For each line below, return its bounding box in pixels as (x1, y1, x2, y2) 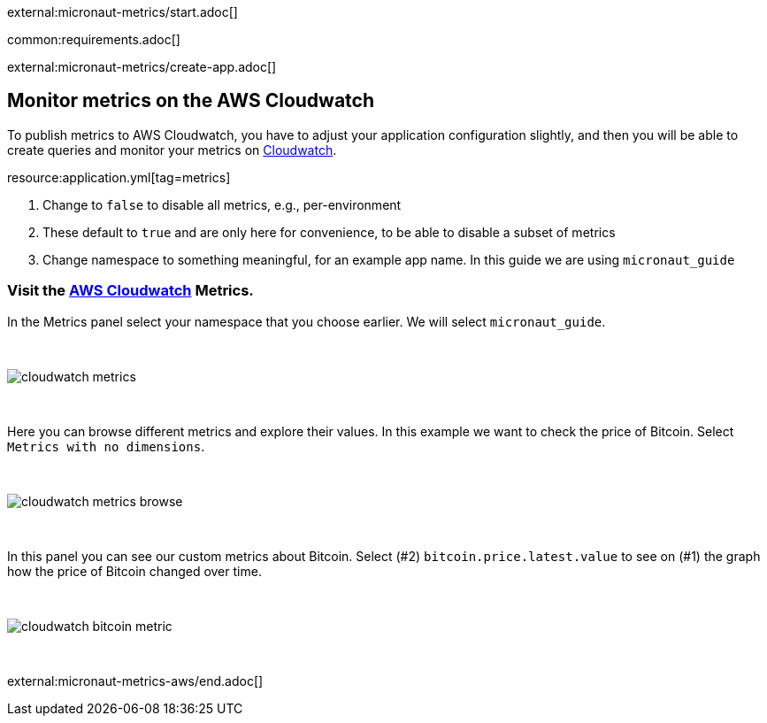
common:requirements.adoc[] (7, 32, 180, 47)
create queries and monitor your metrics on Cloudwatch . (7, 142, 337, 158)
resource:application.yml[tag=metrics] (7, 169, 231, 185)
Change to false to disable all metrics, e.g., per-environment (42, 196, 402, 212)
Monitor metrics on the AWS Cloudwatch (7, 89, 374, 112)
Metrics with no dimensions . (7, 438, 205, 454)
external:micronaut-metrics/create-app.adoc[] (7, 59, 277, 74)
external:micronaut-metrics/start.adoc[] (7, 4, 238, 19)
